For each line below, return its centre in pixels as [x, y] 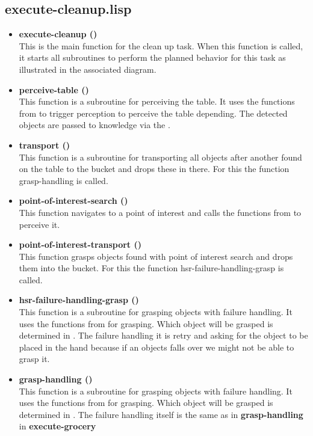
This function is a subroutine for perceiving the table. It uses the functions [157, 101]
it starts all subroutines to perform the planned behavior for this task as [152, 57]
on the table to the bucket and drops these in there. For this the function [154, 169]
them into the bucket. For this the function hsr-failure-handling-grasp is [151, 268]
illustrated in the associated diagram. [88, 69]
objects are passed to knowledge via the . [95, 125]
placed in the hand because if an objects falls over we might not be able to [156, 347]
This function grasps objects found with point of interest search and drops [156, 256]
